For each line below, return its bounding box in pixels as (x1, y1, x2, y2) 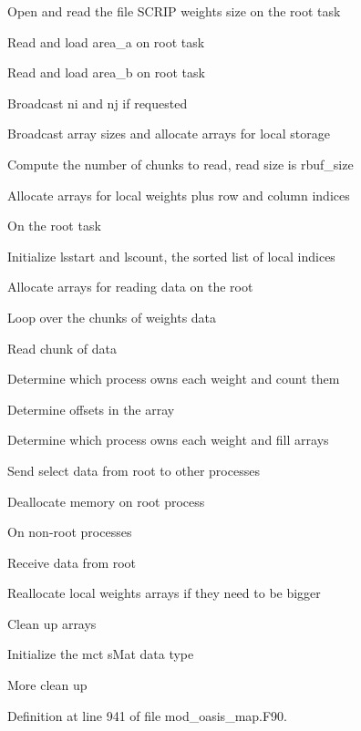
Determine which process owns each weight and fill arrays (7, 430, 329, 449)
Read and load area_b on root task (7, 63, 205, 82)
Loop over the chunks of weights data (7, 307, 217, 326)
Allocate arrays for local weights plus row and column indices (7, 185, 350, 204)
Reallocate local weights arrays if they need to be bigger (7, 583, 321, 602)
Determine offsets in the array (7, 399, 175, 418)
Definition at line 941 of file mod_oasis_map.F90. (7, 705, 288, 725)
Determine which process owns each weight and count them (7, 369, 340, 388)
